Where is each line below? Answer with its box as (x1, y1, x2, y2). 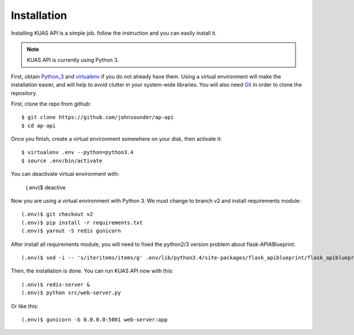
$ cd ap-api (21, 122, 56, 129)
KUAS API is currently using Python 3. (27, 57, 119, 64)
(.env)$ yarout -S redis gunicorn (21, 228, 121, 234)
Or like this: (11, 303, 38, 310)
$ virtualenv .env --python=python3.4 (21, 149, 134, 156)
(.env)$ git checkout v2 (21, 211, 93, 218)
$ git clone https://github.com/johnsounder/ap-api (21, 114, 174, 121)
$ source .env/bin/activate (21, 157, 103, 164)
